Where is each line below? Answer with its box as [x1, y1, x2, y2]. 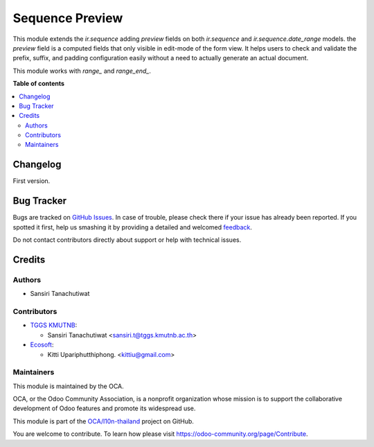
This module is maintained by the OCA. [12, 382, 124, 390]
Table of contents [12, 80, 65, 88]
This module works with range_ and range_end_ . [12, 67, 152, 75]
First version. [12, 177, 51, 185]
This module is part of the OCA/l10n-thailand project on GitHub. [12, 417, 194, 426]
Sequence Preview [12, 10, 123, 26]
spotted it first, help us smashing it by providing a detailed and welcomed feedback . [12, 222, 253, 231]
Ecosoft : [30, 340, 54, 349]
